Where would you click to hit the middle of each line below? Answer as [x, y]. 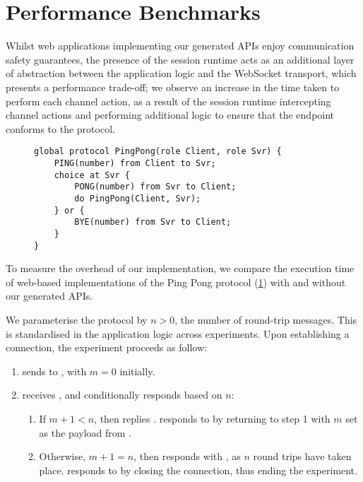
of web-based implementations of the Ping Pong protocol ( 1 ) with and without [176, 282]
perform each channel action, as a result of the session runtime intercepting [168, 101]
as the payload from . [85, 432]
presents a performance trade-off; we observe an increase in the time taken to [173, 87]
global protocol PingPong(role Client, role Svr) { [158, 152]
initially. [137, 371]
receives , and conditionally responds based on [122, 395]
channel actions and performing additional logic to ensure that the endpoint [170, 115]
